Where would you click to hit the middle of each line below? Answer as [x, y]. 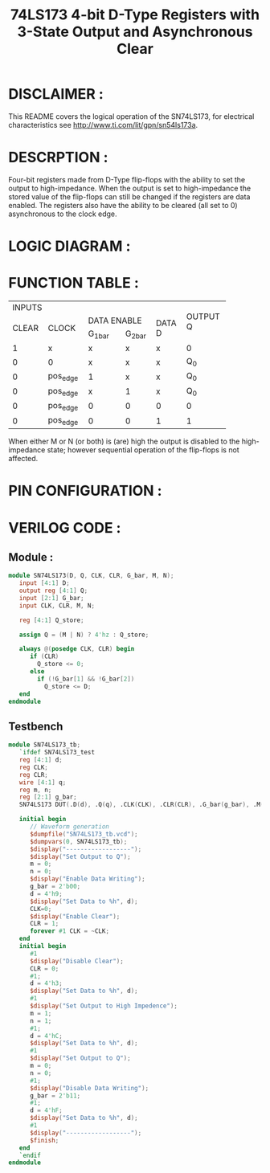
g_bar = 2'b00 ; [55, 886]
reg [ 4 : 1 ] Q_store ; [51, 620]
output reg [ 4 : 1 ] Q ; [53, 591]
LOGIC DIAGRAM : [70, 246]
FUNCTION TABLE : [74, 283]
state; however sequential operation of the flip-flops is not [143, 450]
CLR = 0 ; [44, 969]
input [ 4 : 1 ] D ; [44, 583]
